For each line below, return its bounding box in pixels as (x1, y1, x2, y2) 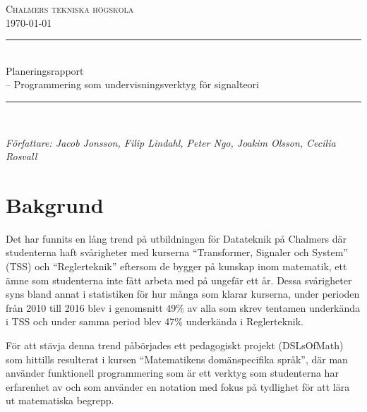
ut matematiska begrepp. (6, 393, 114, 408)
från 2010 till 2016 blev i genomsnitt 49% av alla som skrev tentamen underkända (6, 300, 361, 315)
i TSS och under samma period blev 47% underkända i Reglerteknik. (6, 314, 304, 329)
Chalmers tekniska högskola (6, 1, 134, 16)
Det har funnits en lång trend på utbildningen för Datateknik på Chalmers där (6, 231, 347, 246)
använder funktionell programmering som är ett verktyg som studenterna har (6, 365, 339, 380)
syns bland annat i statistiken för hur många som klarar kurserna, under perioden (6, 286, 360, 301)
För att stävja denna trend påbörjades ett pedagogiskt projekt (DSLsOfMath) (6, 338, 344, 353)
